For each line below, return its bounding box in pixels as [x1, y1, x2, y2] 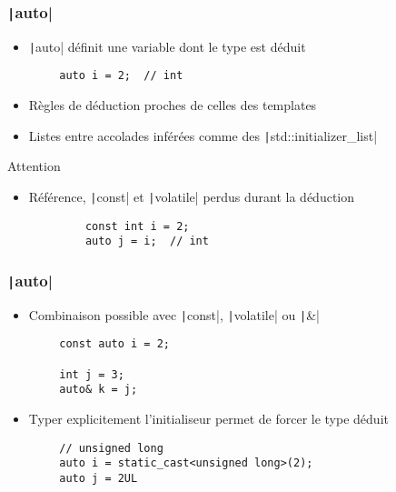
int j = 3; [59, 367, 124, 381]
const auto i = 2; [59, 337, 170, 351]
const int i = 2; [84, 219, 190, 233]
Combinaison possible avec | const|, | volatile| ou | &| [28, 305, 320, 324]
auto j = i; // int [84, 235, 209, 248]
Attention [7, 156, 61, 176]
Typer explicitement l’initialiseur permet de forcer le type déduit [28, 408, 389, 427]
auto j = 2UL [59, 471, 138, 485]
